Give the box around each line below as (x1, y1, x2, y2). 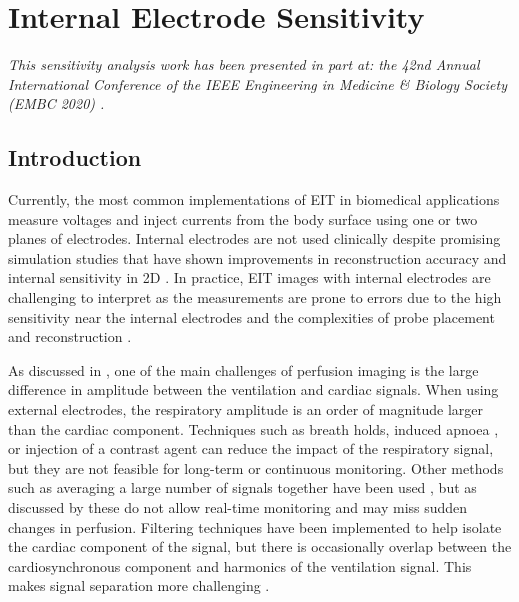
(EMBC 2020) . (8, 93, 105, 114)
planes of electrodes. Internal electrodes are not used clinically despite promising (8, 228, 501, 249)
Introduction (8, 142, 142, 173)
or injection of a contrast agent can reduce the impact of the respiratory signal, (8, 438, 494, 459)
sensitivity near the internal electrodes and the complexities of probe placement (8, 306, 495, 327)
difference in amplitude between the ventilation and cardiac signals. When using (8, 379, 499, 400)
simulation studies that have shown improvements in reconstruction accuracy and (8, 247, 507, 268)
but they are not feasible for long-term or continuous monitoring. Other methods (8, 457, 504, 478)
